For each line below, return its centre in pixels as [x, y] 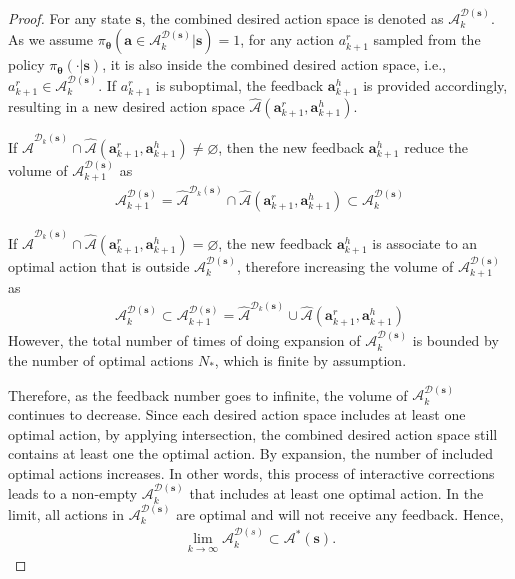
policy [26, 64]
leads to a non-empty [73, 493]
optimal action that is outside [99, 265]
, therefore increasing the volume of [345, 265]
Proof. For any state [69, 17]
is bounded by [455, 340]
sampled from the [427, 39]
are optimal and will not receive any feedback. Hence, [340, 513]
